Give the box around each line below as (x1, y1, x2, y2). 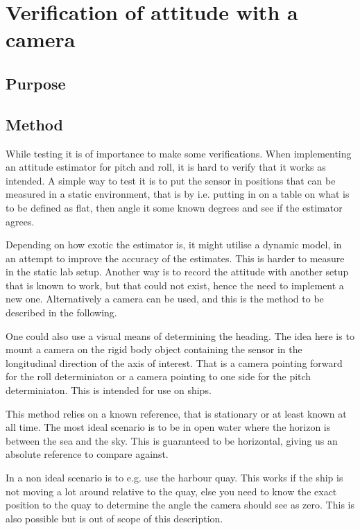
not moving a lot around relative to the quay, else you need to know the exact (6, 484, 337, 498)
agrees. (6, 214, 35, 228)
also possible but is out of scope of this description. (6, 511, 223, 525)
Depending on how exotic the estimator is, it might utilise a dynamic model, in (6, 237, 342, 252)
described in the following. (6, 305, 117, 320)
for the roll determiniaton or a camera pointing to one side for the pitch (6, 369, 311, 384)
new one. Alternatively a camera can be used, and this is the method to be (6, 291, 324, 306)
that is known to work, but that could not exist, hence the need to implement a (6, 277, 344, 292)
